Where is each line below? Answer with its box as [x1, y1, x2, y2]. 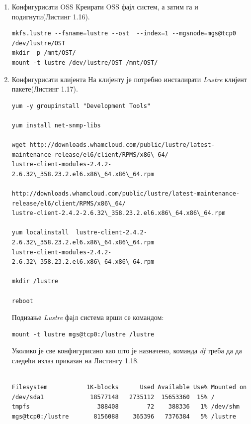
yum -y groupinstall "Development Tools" [11, 102, 151, 109]
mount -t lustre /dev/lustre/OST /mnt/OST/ [11, 59, 158, 66]
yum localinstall [11, 229, 69, 236]
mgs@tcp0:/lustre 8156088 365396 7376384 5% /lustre [11, 413, 236, 420]
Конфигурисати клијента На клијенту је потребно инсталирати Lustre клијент [11, 74, 247, 84]
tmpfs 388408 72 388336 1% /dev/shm [11, 403, 240, 411]
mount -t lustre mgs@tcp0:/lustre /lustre [11, 330, 155, 338]
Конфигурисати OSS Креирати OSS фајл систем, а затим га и [11, 1, 198, 11]
